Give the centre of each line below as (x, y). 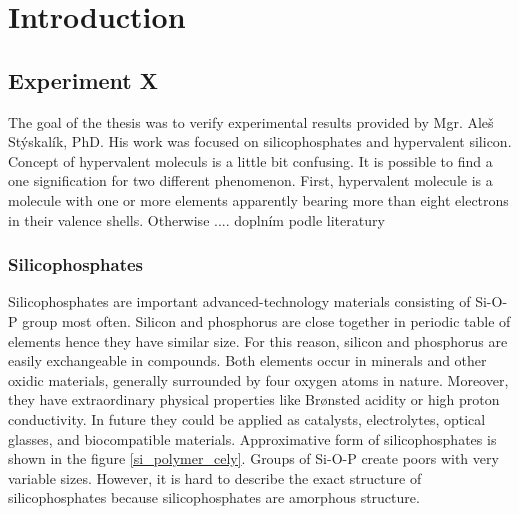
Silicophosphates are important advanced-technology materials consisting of (239, 301)
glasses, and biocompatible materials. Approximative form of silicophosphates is (252, 438)
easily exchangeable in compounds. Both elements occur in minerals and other (247, 360)
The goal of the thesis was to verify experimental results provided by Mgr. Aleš (251, 121)
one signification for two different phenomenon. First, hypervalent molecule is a (250, 180)
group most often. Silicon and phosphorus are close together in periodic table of (266, 320)
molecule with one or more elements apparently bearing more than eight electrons (258, 199)
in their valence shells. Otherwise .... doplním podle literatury (196, 219)
